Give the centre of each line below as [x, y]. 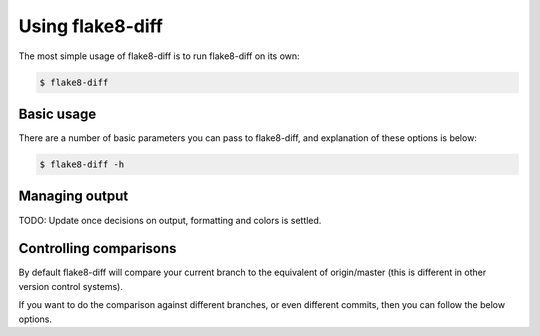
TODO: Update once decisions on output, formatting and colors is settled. [170, 220]
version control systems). [71, 286]
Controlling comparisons [97, 248]
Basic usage [57, 113]
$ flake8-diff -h [82, 164]
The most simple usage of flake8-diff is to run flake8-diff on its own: [159, 56]
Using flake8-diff [91, 26]
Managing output [73, 196]
